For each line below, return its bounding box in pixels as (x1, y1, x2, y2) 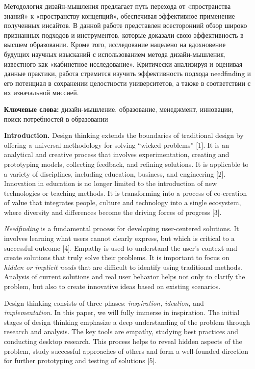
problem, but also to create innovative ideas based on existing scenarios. (4, 281, 221, 291)
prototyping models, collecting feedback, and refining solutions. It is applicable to (4, 158, 249, 169)
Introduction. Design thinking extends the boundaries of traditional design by (4, 130, 244, 140)
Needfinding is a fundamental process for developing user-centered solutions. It (4, 223, 239, 234)
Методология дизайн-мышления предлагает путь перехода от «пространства (4, 1, 231, 11)
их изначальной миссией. (4, 87, 79, 98)
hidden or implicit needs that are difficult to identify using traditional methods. (4, 262, 242, 272)
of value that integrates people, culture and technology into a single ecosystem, (4, 197, 241, 208)
